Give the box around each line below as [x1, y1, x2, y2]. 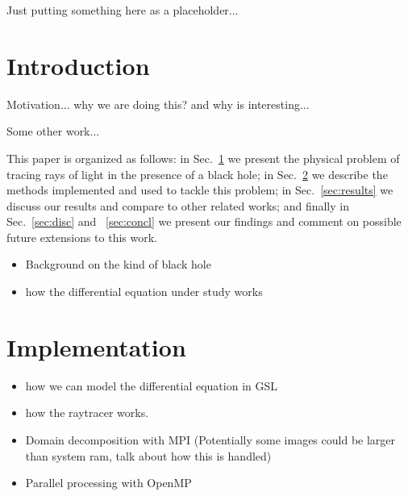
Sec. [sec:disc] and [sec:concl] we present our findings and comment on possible [6, 213, 402, 230]
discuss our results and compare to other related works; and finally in [6, 197, 349, 214]
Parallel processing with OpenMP [25, 474, 192, 491]
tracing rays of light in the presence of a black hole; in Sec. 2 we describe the [6, 165, 388, 182]
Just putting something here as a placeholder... [6, 2, 239, 18]
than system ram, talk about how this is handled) [25, 447, 272, 464]
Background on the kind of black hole [25, 256, 211, 273]
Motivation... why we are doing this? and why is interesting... [6, 95, 310, 112]
